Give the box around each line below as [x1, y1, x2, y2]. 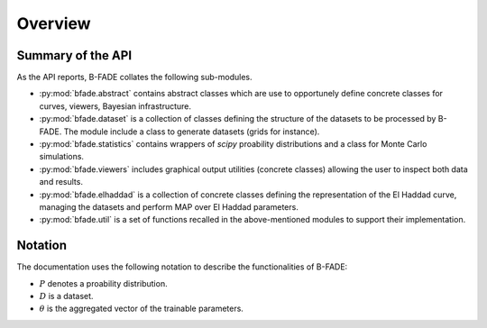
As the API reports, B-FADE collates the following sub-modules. [16, 72, 253, 83]
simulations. [39, 151, 85, 162]
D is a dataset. [39, 291, 94, 302]
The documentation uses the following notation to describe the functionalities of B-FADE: [16, 261, 348, 272]
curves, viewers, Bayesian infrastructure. [39, 100, 192, 112]
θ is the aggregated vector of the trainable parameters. [39, 303, 243, 314]
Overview [16, 14, 91, 33]
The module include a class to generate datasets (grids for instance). [63, 126, 320, 137]
